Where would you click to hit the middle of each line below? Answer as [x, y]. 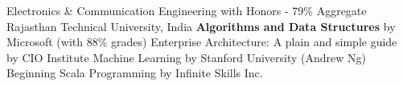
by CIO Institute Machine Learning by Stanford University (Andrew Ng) [187, 57]
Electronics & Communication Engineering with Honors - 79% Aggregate [187, 10]
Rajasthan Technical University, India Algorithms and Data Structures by [201, 26]
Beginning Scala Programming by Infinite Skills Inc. [135, 73]
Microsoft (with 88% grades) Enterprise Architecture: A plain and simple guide [202, 42]
